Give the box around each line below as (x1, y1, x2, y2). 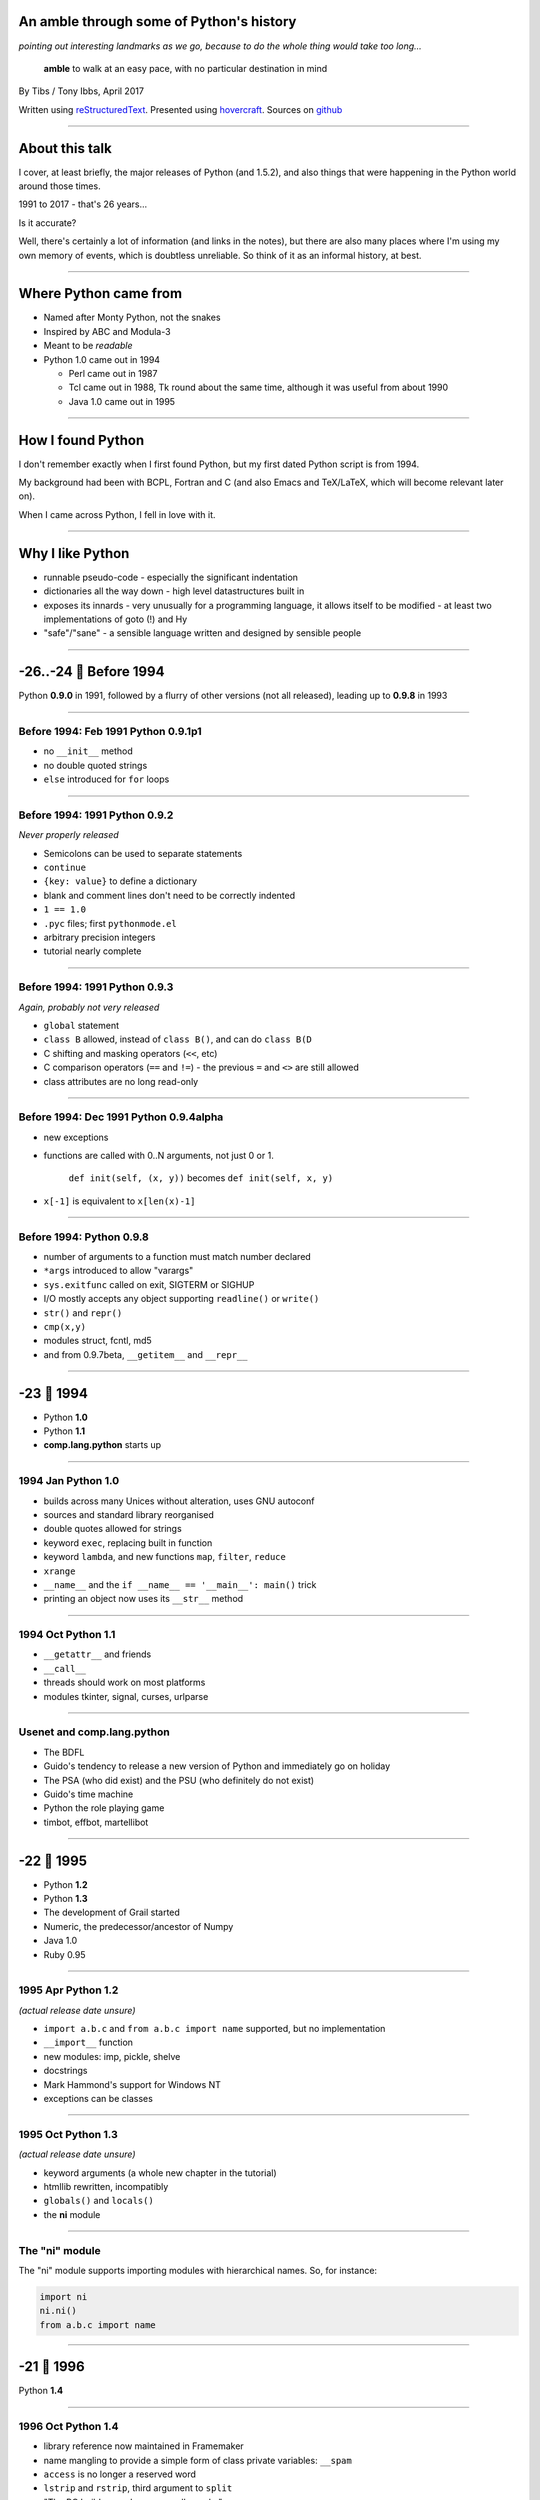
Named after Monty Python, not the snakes (43, 311, 221, 324)
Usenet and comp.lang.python (18, 1725, 170, 1739)
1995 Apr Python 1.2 (18, 1983, 119, 1997)
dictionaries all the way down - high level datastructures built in (43, 585, 305, 597)
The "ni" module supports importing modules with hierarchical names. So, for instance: (18, 2264, 378, 2276)
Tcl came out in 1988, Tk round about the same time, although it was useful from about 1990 (68, 381, 449, 394)
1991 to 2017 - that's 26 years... (18, 198, 148, 210)
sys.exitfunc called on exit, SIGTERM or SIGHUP (43, 1278, 255, 1290)
